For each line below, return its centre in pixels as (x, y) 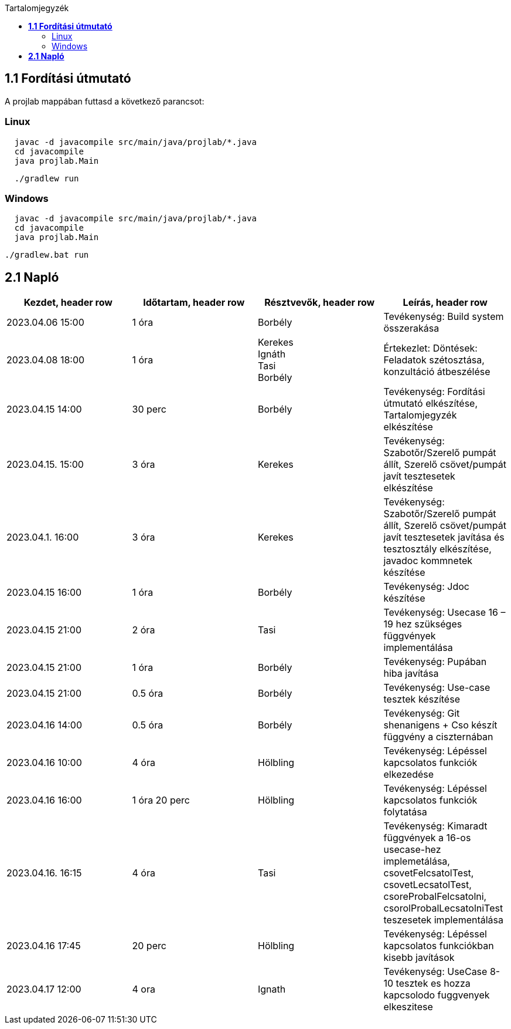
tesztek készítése (422, 699)
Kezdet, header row (68, 303)
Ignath (272, 989)
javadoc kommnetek (428, 561)
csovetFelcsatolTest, (429, 873)
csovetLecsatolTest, (427, 885)
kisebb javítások (419, 958)
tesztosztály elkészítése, (437, 549)
